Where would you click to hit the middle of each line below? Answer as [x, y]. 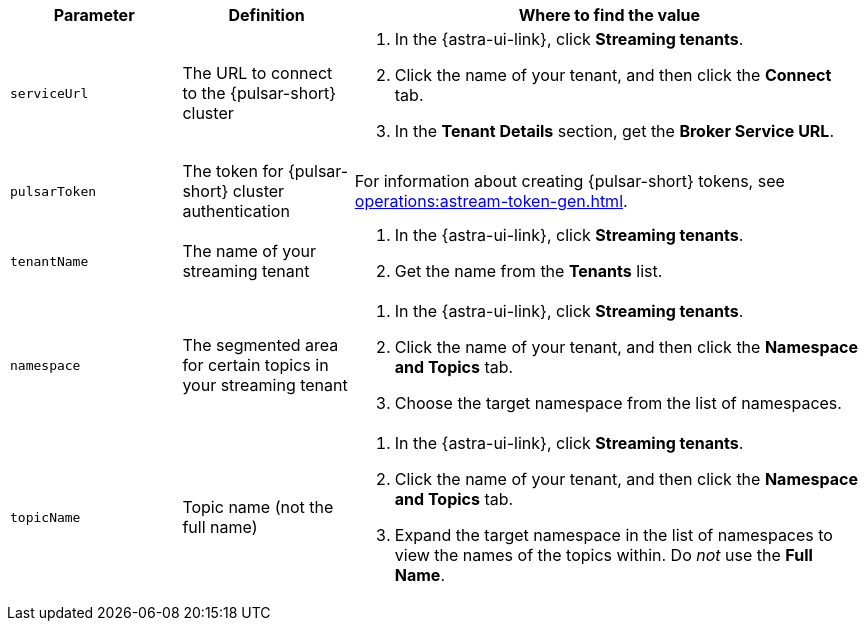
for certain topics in [255, 365]
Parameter [94, 15]
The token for [233, 171]
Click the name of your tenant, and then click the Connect [613, 75]
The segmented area [260, 345]
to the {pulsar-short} [259, 93]
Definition [266, 15]
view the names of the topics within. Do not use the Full [603, 555]
